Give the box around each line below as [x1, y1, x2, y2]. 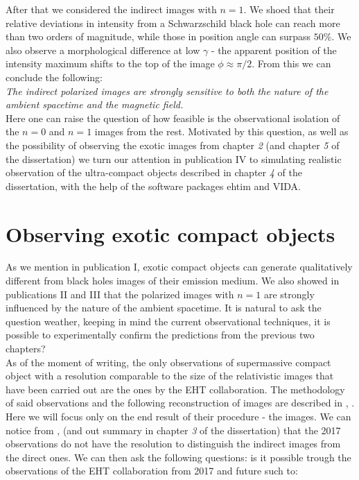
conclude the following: [6, 69, 103, 84]
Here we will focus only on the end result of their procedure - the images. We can [6, 409, 351, 423]
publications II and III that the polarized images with [6, 286, 234, 301]
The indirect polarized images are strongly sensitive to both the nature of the [6, 83, 329, 98]
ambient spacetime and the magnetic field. [6, 97, 184, 112]
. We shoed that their [243, 2, 335, 16]
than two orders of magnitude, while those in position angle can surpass [6, 29, 311, 44]
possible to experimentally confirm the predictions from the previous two [6, 327, 315, 342]
